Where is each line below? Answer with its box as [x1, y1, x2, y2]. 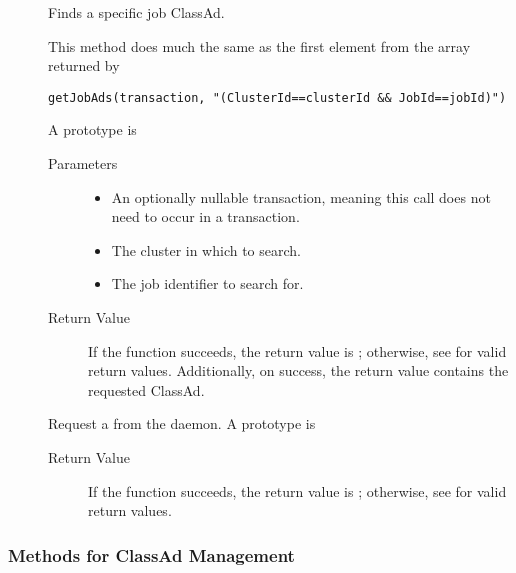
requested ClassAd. [88, 379, 205, 400]
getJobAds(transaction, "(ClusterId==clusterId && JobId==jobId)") [48, 90, 507, 105]
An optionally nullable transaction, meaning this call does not [111, 186, 491, 207]
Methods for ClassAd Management [8, 542, 295, 567]
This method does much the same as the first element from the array [48, 35, 471, 56]
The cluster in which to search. [111, 239, 302, 260]
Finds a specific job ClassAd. [48, 2, 225, 22]
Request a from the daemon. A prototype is [48, 413, 316, 434]
